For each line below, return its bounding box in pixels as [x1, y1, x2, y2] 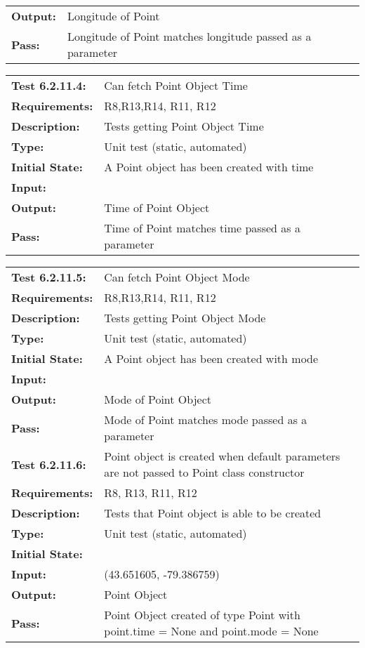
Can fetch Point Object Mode [104, 269, 250, 285]
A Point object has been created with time [104, 159, 314, 175]
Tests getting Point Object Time [104, 118, 264, 134]
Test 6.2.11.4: [11, 77, 86, 93]
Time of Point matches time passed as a [104, 220, 300, 236]
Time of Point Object [104, 199, 210, 216]
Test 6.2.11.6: [11, 456, 86, 472]
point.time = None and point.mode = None [104, 623, 319, 639]
